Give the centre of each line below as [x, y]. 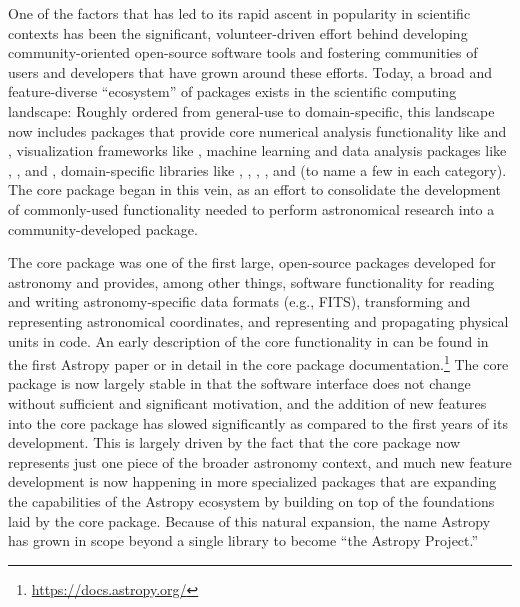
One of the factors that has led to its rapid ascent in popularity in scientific [239, 13]
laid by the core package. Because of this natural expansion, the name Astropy [249, 520]
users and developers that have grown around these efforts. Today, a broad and [250, 71]
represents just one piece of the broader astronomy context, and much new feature [260, 461]
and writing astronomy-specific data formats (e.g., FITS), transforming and [239, 301]
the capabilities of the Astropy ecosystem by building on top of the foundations [251, 500]
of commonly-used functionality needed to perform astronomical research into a [251, 208]
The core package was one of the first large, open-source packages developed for [252, 262]
